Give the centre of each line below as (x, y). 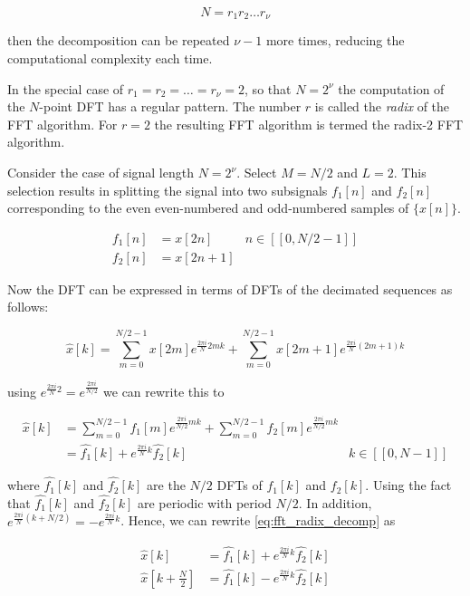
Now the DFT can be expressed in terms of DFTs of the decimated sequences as (230, 288)
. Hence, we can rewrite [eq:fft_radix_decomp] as (258, 520)
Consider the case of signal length (101, 173)
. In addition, (335, 502)
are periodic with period (204, 502)
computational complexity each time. (110, 58)
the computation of (391, 88)
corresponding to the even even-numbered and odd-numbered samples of (208, 208)
